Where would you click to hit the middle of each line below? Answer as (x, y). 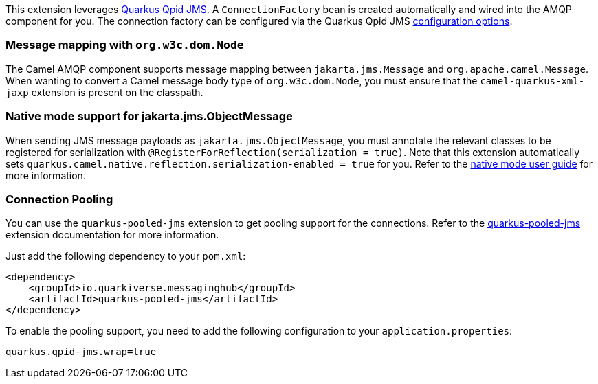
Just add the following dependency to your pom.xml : (126, 256)
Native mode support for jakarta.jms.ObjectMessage (149, 116)
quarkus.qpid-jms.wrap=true (81, 352)
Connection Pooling (59, 199)
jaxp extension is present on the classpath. (104, 92)
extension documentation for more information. (112, 235)
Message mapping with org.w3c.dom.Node (125, 45)
